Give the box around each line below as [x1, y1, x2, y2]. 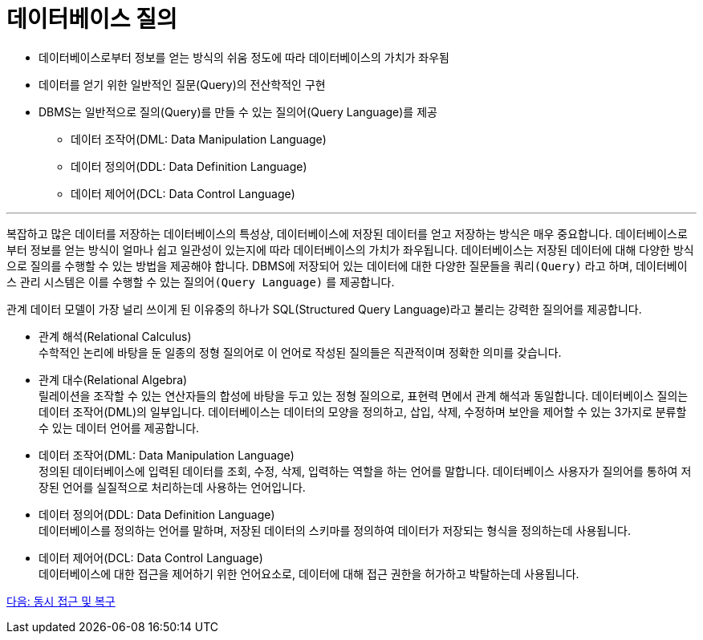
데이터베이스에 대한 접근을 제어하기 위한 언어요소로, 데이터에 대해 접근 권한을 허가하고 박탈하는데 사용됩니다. [39, 566, 579, 581]
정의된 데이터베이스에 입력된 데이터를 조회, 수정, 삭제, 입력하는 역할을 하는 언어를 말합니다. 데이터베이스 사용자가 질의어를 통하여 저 [39, 464, 692, 478]
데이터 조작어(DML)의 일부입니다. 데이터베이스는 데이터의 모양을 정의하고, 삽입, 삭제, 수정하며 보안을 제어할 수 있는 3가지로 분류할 [39, 404, 687, 419]
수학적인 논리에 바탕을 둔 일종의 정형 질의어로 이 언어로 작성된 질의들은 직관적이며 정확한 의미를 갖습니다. [39, 345, 562, 359]
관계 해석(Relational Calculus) [39, 329, 192, 343]
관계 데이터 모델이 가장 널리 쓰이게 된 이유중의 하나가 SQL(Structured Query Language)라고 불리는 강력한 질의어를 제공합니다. [6, 302, 642, 316]
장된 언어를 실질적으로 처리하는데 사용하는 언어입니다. [39, 480, 306, 494]
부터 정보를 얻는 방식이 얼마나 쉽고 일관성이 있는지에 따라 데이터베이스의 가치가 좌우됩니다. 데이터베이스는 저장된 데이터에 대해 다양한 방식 [6, 242, 694, 257]
